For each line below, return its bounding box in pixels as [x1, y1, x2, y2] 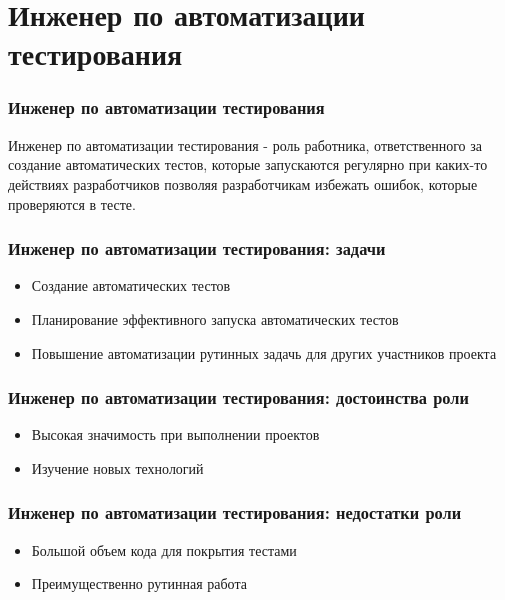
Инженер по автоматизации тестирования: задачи [8, 236, 386, 261]
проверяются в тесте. [8, 193, 136, 214]
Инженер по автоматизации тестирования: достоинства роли [8, 385, 469, 410]
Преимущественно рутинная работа [31, 573, 247, 594]
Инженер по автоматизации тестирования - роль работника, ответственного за [8, 134, 482, 155]
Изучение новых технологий [31, 457, 204, 478]
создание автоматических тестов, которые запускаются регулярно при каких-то [8, 154, 488, 175]
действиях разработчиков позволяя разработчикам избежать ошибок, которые [8, 173, 478, 194]
